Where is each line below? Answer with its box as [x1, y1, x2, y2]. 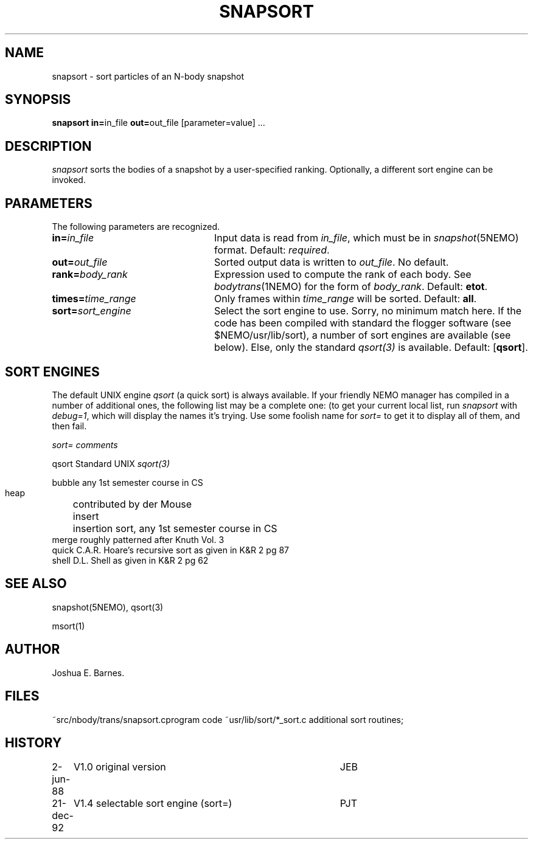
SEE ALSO [5, 576, 67, 592]
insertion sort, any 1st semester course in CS [72, 522, 277, 534]
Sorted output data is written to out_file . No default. [214, 256, 449, 269]
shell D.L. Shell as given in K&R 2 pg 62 [52, 555, 209, 566]
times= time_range [52, 292, 136, 305]
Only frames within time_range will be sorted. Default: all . [214, 292, 477, 305]
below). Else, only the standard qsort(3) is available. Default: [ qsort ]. [214, 341, 528, 354]
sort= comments [52, 439, 118, 450]
